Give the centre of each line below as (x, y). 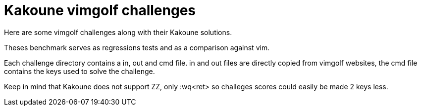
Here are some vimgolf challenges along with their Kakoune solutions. (118, 32)
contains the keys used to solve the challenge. (79, 71)
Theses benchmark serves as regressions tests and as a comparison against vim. (137, 47)
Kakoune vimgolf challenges (100, 10)
